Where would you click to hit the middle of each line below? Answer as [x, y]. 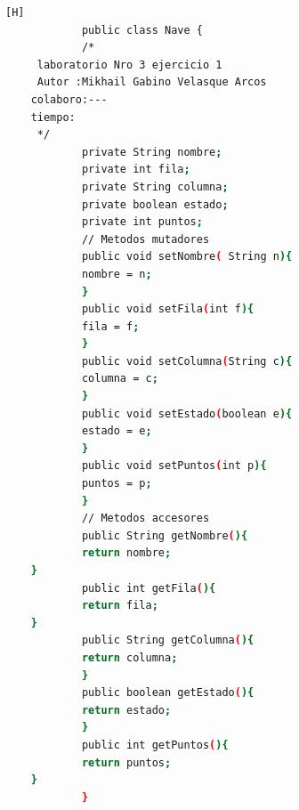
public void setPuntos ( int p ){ [174, 466]
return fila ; [120, 606]
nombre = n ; [117, 274]
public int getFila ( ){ [149, 588]
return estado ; [126, 710]
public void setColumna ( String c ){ [187, 361]
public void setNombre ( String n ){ [187, 257]
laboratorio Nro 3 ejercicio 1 [129, 65]
